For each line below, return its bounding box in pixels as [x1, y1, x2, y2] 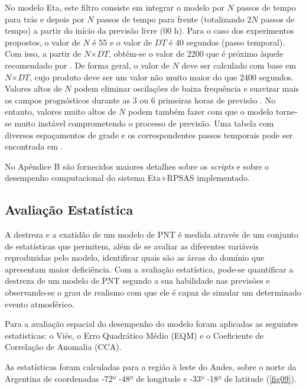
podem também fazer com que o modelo [128, 105, 274, 118]
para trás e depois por [5, 12, 84, 25]
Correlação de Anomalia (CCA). [5, 341, 122, 353]
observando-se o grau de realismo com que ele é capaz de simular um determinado [5, 286, 301, 299]
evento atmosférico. [5, 297, 74, 310]
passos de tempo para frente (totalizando [96, 12, 245, 25]
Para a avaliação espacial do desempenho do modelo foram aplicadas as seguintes [5, 317, 298, 330]
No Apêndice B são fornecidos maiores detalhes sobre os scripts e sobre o [5, 160, 269, 172]
